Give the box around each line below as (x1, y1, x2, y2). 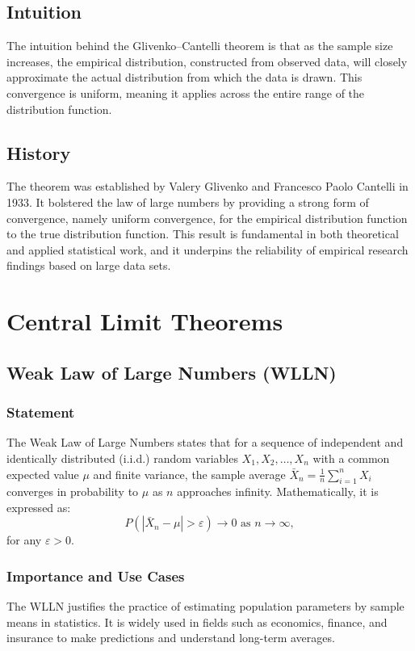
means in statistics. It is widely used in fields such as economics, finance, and (6, 613, 388, 630)
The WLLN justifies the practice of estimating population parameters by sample (6, 598, 405, 615)
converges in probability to (6, 483, 139, 500)
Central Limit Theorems (6, 304, 283, 338)
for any (6, 531, 42, 548)
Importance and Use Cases (6, 566, 185, 586)
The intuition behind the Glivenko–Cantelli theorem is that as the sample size (6, 37, 393, 54)
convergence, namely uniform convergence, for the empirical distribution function (6, 209, 408, 226)
